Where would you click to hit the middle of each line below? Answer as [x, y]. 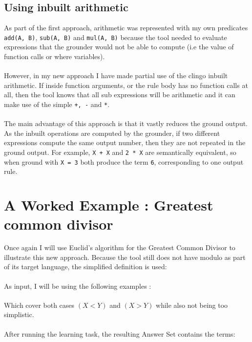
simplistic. [19, 314]
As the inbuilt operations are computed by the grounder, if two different [112, 133]
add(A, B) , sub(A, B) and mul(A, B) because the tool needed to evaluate [115, 37]
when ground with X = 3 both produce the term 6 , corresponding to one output [124, 161]
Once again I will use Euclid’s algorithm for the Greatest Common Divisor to [120, 247]
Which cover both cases [39, 305]
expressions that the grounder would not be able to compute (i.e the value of [119, 47]
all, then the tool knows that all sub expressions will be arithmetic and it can [120, 95]
